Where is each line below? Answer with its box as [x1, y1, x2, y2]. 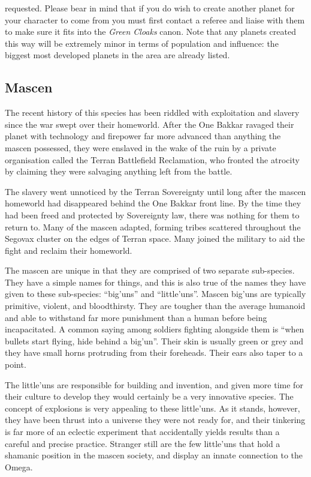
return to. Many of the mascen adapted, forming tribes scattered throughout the [5, 220, 301, 233]
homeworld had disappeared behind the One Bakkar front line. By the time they [5, 197, 301, 209]
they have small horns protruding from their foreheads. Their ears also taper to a [5, 346, 303, 359]
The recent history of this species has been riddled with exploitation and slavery [5, 106, 300, 119]
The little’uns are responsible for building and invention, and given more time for [5, 378, 303, 391]
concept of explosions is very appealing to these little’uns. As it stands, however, [5, 401, 300, 414]
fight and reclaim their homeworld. [5, 244, 132, 256]
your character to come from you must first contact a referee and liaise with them [5, 13, 305, 26]
